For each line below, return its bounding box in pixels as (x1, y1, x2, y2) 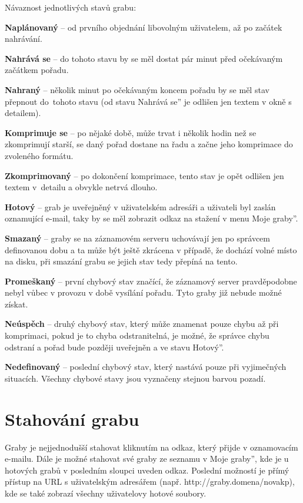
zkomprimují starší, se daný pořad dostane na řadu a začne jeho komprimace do (5, 138, 293, 150)
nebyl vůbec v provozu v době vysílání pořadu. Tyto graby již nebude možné (5, 286, 282, 299)
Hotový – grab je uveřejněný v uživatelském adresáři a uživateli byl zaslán (5, 200, 276, 213)
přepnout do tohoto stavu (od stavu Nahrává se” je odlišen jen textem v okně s (5, 95, 292, 107)
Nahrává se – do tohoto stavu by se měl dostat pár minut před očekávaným (5, 52, 283, 64)
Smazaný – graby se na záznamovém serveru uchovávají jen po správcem (5, 231, 270, 244)
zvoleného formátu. (5, 149, 74, 161)
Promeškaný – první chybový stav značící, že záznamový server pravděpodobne (5, 274, 297, 287)
